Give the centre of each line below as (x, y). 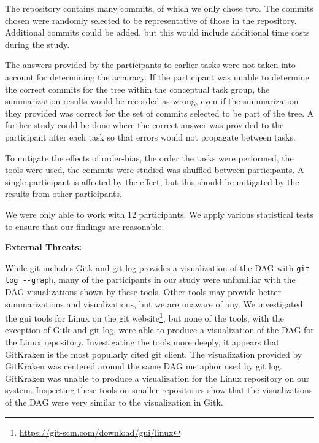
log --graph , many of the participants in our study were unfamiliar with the (150, 279)
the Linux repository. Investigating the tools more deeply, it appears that (142, 342)
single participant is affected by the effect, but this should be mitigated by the (152, 181)
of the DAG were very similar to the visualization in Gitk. (114, 402)
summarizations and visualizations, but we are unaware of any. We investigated (154, 303)
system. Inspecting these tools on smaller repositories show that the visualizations (159, 390)
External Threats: (44, 247)
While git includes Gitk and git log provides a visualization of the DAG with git (157, 267)
